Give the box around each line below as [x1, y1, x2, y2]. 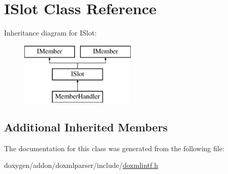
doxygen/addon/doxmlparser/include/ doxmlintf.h [4, 160, 158, 170]
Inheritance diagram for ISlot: [4, 27, 97, 38]
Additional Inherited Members [4, 119, 168, 135]
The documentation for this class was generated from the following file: [4, 143, 224, 153]
